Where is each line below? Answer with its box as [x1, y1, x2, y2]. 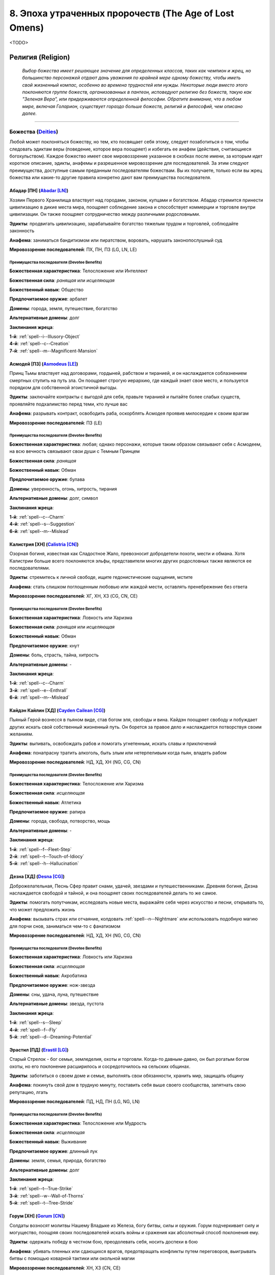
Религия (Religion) [9, 53, 70, 62]
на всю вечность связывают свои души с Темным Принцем [9, 448, 140, 454]
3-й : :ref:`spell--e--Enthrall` [9, 687, 68, 693]
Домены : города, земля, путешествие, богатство [9, 305, 118, 311]
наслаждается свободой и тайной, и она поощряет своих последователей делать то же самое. [9, 890, 217, 896]
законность [9, 227, 35, 234]
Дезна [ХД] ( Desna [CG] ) [9, 874, 65, 880]
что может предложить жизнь [9, 906, 75, 912]
